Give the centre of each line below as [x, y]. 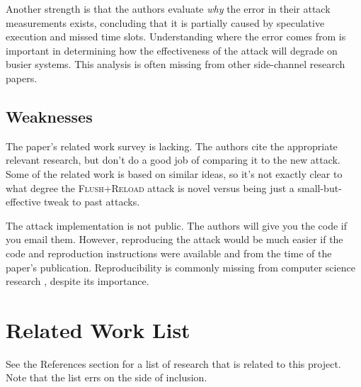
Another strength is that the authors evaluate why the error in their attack [168, 9]
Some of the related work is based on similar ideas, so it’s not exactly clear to [174, 173]
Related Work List [98, 329]
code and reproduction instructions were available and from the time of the [169, 253]
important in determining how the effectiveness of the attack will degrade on [172, 50]
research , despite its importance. [78, 281]
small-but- [320, 187]
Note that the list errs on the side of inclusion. [107, 377]
